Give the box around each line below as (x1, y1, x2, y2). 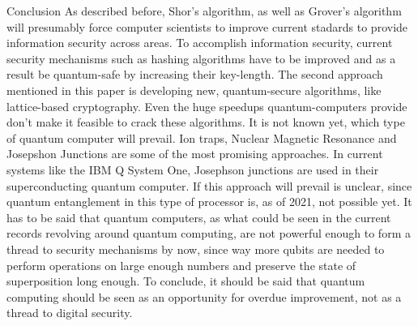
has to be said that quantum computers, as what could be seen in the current (6, 208, 391, 225)
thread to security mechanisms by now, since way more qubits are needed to (6, 240, 385, 257)
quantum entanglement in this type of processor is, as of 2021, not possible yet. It (6, 193, 412, 210)
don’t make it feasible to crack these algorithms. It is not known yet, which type (6, 114, 405, 131)
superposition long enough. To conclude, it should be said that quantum (6, 272, 365, 290)
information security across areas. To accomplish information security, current (6, 34, 393, 51)
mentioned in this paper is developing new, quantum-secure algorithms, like (6, 81, 382, 98)
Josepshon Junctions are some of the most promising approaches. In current (6, 145, 383, 162)
